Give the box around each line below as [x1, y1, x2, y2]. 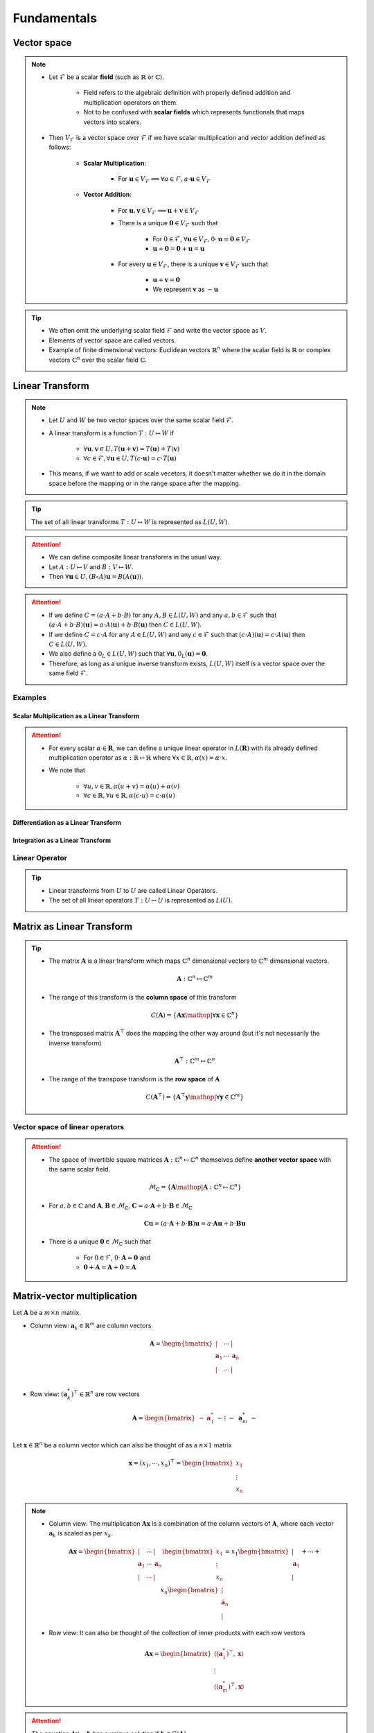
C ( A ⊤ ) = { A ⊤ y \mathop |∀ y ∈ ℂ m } [145, 1092, 244, 1101]
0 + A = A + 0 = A [83, 1264, 136, 1271]
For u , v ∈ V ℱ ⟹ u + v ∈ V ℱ [118, 206, 199, 216]
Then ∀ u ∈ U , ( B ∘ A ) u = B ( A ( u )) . [48, 573, 143, 581]
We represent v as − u [152, 285, 219, 293]
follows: [48, 143, 71, 152]
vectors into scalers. [83, 118, 142, 126]
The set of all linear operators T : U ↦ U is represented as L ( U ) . [48, 896, 233, 905]
